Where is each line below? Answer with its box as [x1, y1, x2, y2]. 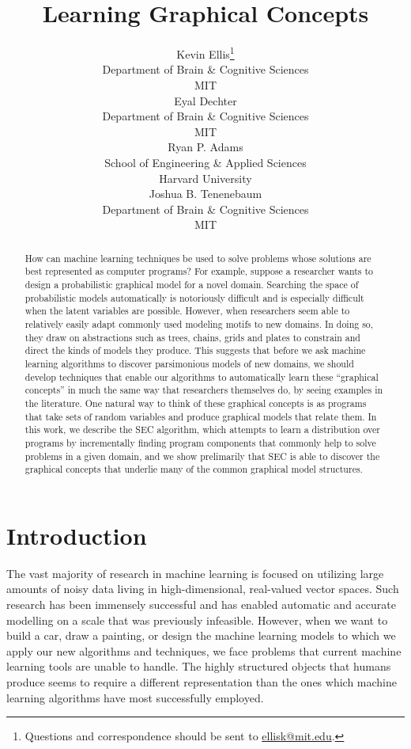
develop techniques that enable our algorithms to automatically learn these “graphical [25, 370, 379, 383]
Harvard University [159, 169, 252, 186]
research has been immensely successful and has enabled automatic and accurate [6, 595, 396, 612]
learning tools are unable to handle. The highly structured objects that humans [6, 658, 391, 675]
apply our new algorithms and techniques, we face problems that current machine [6, 642, 402, 659]
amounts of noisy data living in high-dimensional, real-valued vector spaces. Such [6, 580, 399, 597]
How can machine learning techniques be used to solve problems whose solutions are [25, 251, 371, 264]
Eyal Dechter [174, 92, 237, 108]
